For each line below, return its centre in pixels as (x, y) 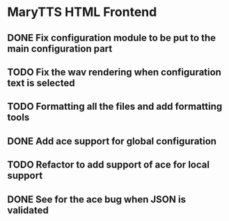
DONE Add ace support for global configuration (112, 141)
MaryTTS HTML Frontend (82, 12)
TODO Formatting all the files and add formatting (115, 107)
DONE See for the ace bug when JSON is (97, 199)
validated (28, 210)
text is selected (41, 83)
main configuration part (60, 48)
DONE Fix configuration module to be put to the (112, 38)
